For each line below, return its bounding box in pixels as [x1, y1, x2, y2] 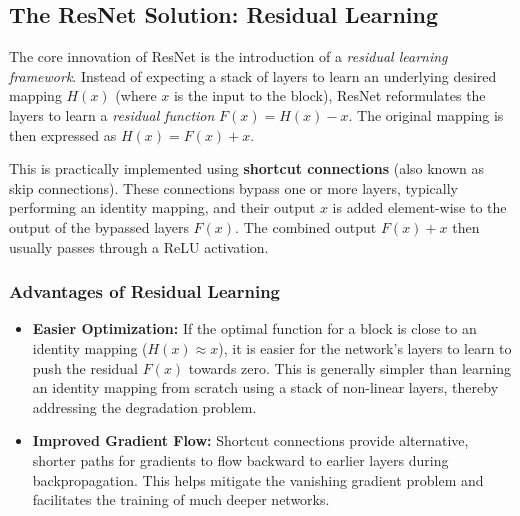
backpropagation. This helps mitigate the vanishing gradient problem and [32, 469, 484, 490]
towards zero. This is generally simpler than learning [188, 357, 511, 378]
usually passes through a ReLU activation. [9, 236, 269, 257]
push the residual [32, 357, 139, 378]
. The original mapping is [348, 104, 504, 125]
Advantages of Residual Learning [9, 279, 280, 304]
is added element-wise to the [332, 197, 507, 218]
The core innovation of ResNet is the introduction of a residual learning [9, 46, 448, 67]
